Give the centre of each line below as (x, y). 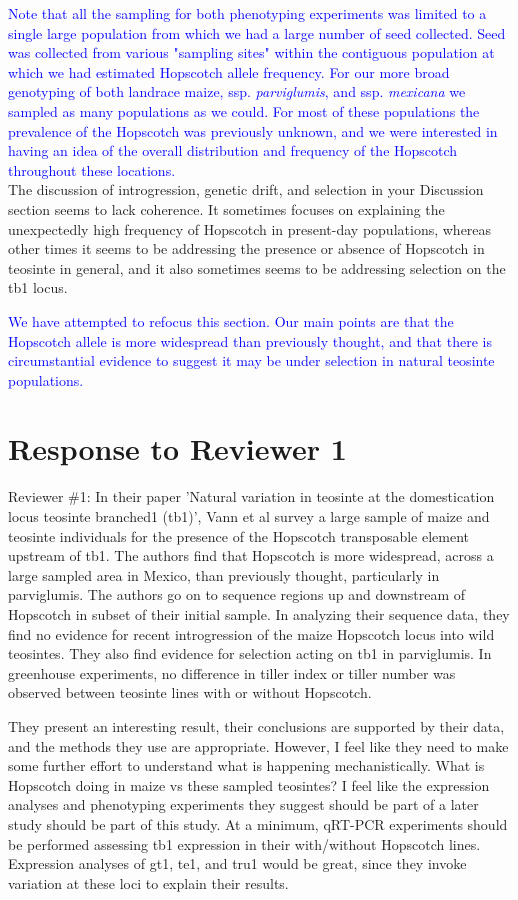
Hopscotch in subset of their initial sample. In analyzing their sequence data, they (259, 613)
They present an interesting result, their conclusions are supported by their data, (256, 725)
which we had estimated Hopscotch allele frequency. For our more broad (229, 71)
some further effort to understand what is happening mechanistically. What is (246, 765)
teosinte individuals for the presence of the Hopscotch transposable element (239, 535)
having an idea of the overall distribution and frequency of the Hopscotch (233, 150)
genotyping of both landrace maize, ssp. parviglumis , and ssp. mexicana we (237, 91)
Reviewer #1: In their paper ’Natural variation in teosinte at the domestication (251, 496)
